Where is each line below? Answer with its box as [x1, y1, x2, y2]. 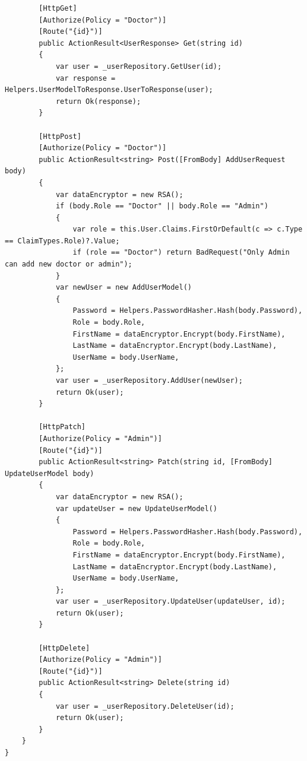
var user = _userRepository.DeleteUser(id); [55, 702, 235, 711]
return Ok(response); [55, 97, 141, 106]
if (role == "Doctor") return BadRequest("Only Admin [72, 248, 290, 257]
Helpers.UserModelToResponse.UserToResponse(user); [5, 85, 213, 94]
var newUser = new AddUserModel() [55, 283, 192, 292]
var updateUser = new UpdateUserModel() [55, 504, 217, 513]
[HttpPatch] [39, 423, 86, 432]
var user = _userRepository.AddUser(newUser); [55, 376, 243, 385]
